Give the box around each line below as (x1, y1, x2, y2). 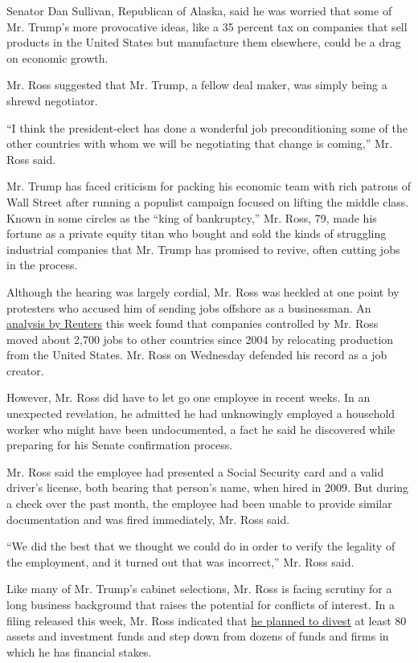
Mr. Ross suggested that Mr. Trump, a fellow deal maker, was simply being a (6, 76, 387, 93)
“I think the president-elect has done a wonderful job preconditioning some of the (6, 119, 408, 136)
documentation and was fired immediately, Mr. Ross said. (6, 510, 290, 527)
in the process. (6, 256, 78, 273)
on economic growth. (6, 49, 109, 66)
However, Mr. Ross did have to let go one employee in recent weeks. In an (6, 389, 371, 406)
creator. (6, 362, 44, 379)
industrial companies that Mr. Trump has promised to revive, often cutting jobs (6, 240, 400, 257)
